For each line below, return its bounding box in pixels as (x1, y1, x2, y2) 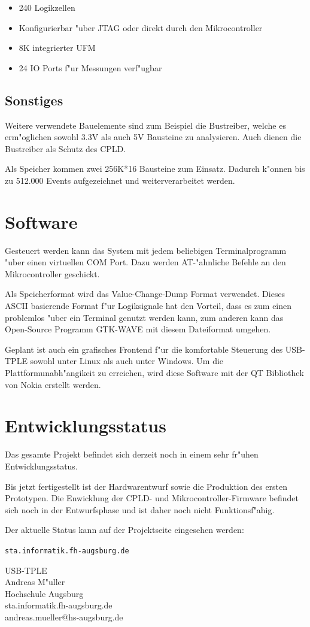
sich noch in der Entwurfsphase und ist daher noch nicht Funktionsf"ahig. (5, 503, 275, 516)
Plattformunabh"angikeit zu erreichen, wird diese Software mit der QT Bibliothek (5, 366, 304, 379)
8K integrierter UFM (19, 41, 96, 54)
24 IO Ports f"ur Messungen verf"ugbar (19, 61, 162, 74)
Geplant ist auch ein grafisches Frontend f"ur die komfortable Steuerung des (5, 343, 283, 355)
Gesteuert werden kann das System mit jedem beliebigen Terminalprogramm (5, 244, 287, 256)
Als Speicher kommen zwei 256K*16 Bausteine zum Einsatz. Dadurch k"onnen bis (5, 162, 305, 175)
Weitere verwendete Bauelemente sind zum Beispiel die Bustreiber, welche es (5, 119, 286, 131)
